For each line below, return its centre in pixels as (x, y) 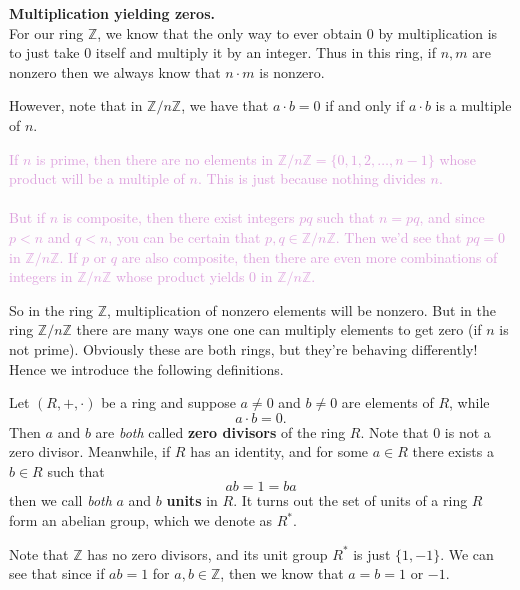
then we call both (60, 500)
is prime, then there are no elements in (155, 158)
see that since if (57, 573)
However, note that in (76, 105)
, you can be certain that (184, 236)
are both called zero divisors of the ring (220, 431)
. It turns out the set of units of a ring (350, 500)
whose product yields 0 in (194, 276)
